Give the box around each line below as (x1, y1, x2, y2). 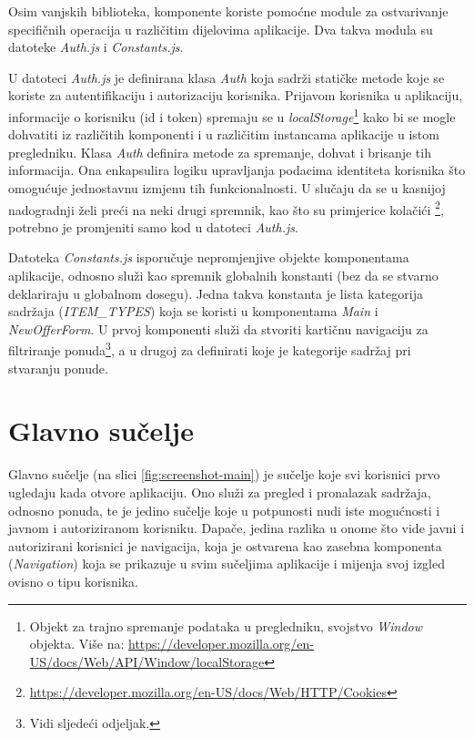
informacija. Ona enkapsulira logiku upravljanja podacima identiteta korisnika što (8, 160, 466, 179)
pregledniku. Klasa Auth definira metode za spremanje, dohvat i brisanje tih (8, 142, 431, 161)
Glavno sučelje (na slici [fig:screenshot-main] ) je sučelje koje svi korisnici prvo (8, 465, 440, 484)
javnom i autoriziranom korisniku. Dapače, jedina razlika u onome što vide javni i (8, 518, 465, 538)
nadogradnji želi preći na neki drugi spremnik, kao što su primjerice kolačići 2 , (8, 197, 444, 219)
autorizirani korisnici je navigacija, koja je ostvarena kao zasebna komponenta (8, 536, 442, 555)
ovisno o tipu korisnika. (8, 571, 138, 590)
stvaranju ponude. (8, 358, 108, 377)
